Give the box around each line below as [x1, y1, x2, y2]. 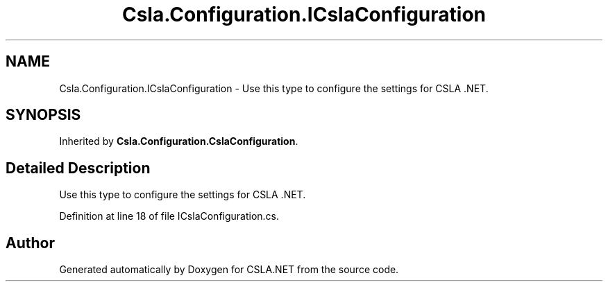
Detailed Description [6, 159, 151, 177]
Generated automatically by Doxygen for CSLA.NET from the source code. [59, 263, 399, 276]
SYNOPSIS [6, 106, 81, 124]
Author [6, 234, 55, 252]
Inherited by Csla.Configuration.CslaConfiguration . [59, 135, 298, 148]
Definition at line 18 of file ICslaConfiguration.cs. [59, 210, 280, 223]
